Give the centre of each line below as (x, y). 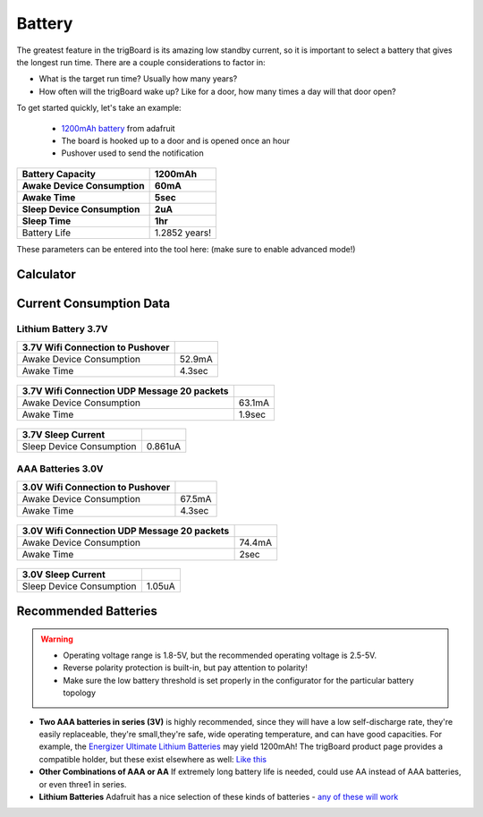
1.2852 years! (183, 233)
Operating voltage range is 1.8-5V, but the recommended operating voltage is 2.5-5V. (220, 655)
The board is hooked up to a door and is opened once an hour (176, 140)
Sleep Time (47, 221)
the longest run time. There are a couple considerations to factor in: (141, 62)
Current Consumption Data (93, 303)
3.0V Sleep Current (64, 574)
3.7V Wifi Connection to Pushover (96, 347)
